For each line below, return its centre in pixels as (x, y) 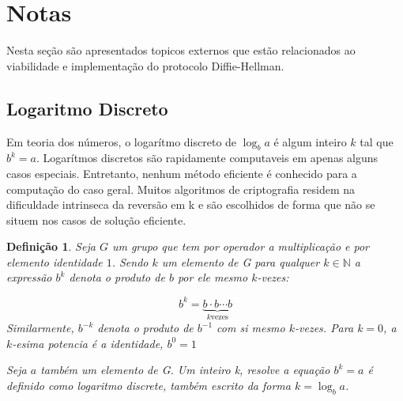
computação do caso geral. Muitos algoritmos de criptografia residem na (181, 189)
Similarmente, (40, 327)
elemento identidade (55, 261)
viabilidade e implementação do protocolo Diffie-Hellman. (145, 65)
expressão (29, 277)
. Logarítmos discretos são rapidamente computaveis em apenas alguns (207, 158)
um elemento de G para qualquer (241, 261)
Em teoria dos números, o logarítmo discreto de (122, 141)
